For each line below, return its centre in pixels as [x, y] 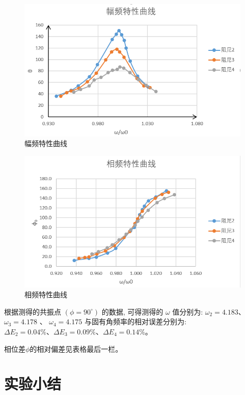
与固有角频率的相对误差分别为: [135, 321]
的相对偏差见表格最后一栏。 [76, 348]
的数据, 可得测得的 [132, 311]
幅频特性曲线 [46, 143]
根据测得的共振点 [33, 311]
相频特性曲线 [46, 294]
